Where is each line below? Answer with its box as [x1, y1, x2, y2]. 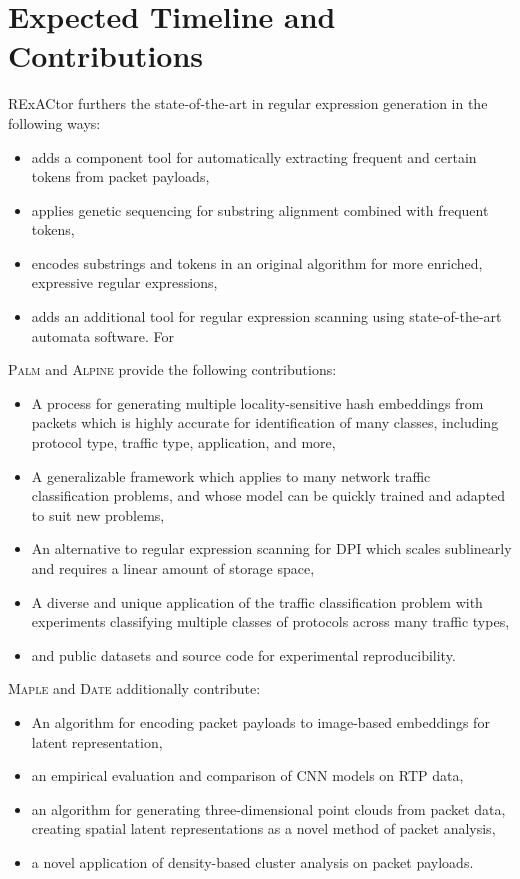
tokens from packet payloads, [31, 166, 210, 187]
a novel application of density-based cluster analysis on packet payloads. [31, 851, 474, 872]
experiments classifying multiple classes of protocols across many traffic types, [31, 611, 510, 632]
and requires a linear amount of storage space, [31, 558, 315, 578]
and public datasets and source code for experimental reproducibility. [31, 644, 456, 665]
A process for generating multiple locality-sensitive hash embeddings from [31, 392, 484, 413]
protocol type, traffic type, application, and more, [31, 432, 336, 453]
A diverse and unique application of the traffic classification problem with [31, 591, 483, 612]
